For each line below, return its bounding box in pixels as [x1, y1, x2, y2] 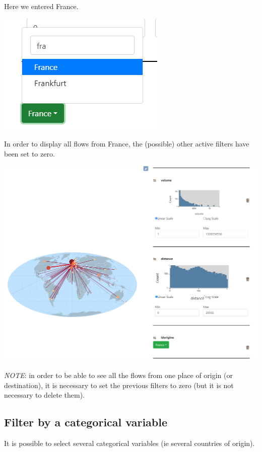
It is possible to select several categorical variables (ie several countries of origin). [4, 438, 255, 448]
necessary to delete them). [4, 390, 85, 400]
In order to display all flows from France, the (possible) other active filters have [4, 138, 249, 149]
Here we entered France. [4, 1, 79, 11]
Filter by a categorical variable [4, 414, 168, 430]
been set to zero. [4, 148, 55, 159]
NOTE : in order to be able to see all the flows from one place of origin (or [4, 370, 233, 381]
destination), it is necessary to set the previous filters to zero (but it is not [4, 380, 234, 390]
